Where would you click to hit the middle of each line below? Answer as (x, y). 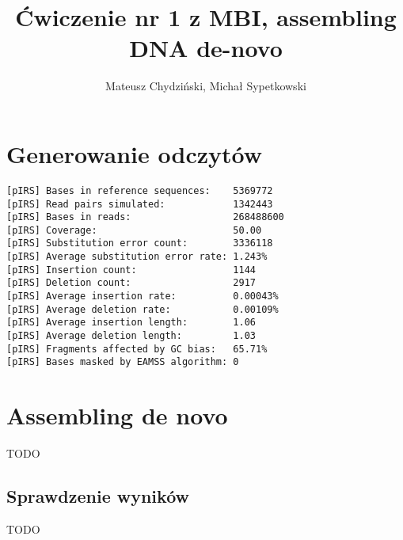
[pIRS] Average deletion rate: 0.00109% (143, 309)
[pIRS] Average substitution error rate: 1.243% (137, 257)
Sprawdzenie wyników (98, 496)
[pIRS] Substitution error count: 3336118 (140, 243)
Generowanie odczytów (135, 153)
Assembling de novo (117, 415)
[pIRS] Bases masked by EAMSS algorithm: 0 (123, 362)
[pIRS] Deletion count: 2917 (131, 283)
